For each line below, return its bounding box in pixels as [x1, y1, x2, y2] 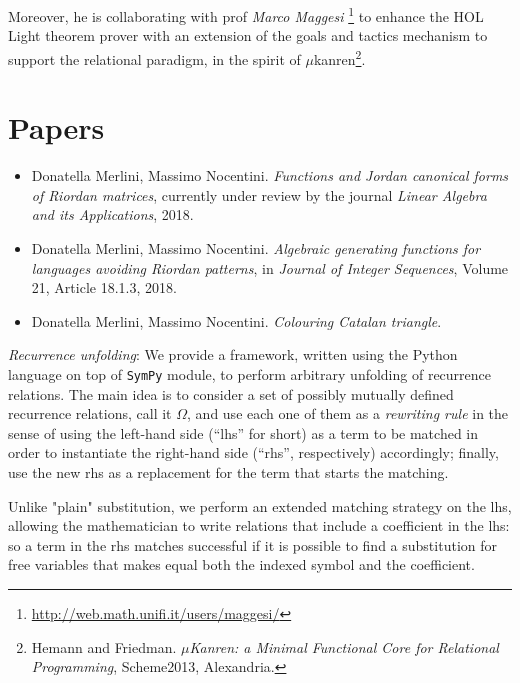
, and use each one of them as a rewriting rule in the [187, 403, 509, 424]
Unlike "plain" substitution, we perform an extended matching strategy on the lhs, [8, 495, 512, 516]
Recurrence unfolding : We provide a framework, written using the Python [8, 344, 458, 365]
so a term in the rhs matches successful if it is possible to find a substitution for [8, 534, 497, 555]
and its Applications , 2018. [31, 204, 194, 225]
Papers [8, 107, 105, 148]
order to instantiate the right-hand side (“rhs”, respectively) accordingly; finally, [8, 442, 499, 463]
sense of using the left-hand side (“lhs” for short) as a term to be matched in [8, 422, 479, 443]
